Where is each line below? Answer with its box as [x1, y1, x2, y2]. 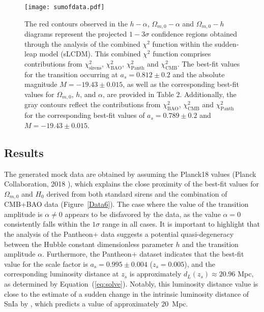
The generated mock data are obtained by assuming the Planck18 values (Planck [4, 168, 256, 179]
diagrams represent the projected [24, 28, 127, 39]
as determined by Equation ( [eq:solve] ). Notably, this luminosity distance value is [4, 278, 258, 289]
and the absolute [172, 69, 225, 79]
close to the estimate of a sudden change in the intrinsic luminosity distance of [4, 288, 249, 299]
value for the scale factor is [4, 258, 88, 269]
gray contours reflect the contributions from [24, 99, 161, 110]
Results [4, 144, 44, 160]
